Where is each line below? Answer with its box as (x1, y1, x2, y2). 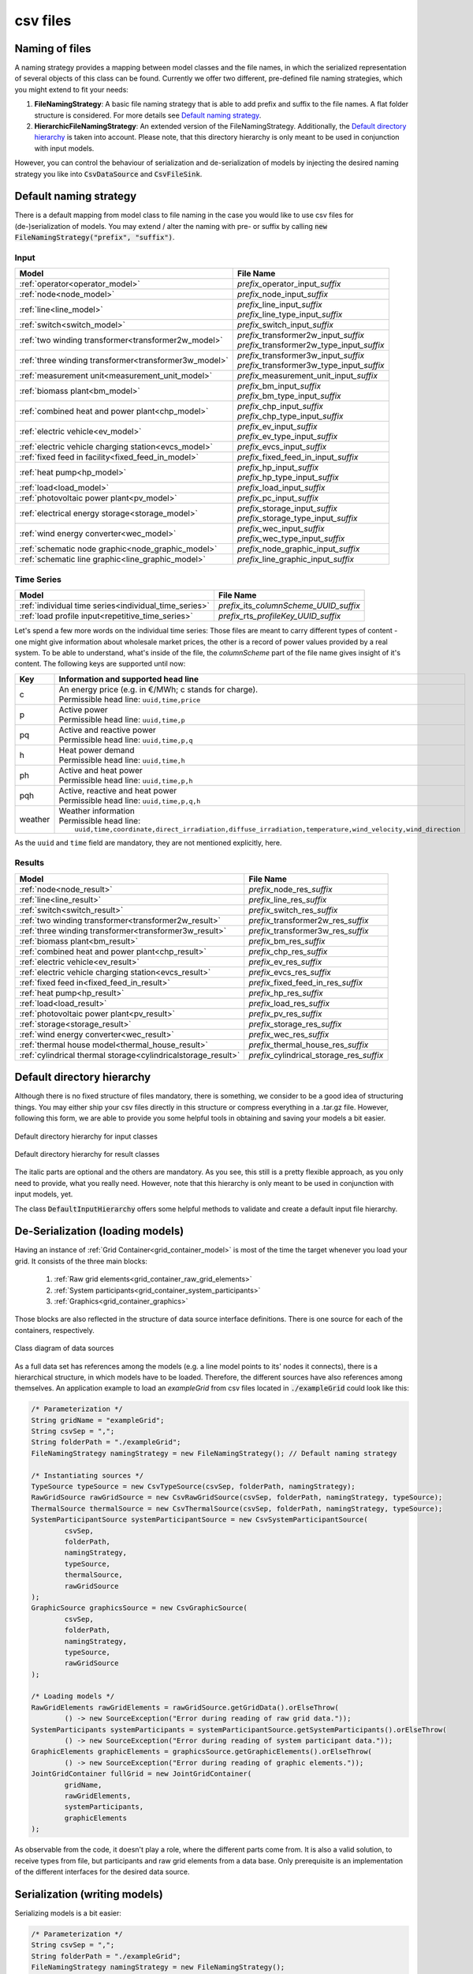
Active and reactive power (58, 724, 157, 735)
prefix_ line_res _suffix (248, 894, 327, 905)
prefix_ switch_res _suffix (248, 904, 338, 915)
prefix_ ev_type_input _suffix (236, 431, 338, 442)
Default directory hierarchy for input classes (14, 1131, 158, 1141)
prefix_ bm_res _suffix (248, 936, 326, 947)
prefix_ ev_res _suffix (248, 956, 322, 967)
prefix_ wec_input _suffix (236, 524, 325, 535)
